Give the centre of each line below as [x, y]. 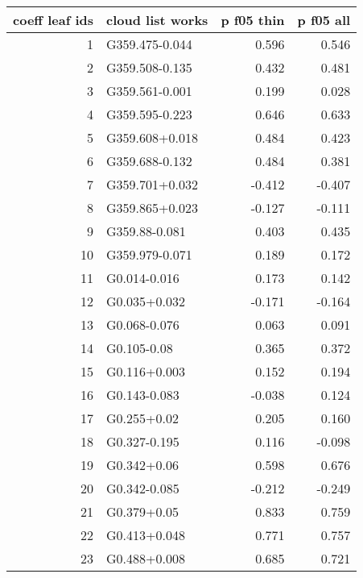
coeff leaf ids [54, 20]
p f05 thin [253, 20]
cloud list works [157, 20]
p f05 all [324, 20]
